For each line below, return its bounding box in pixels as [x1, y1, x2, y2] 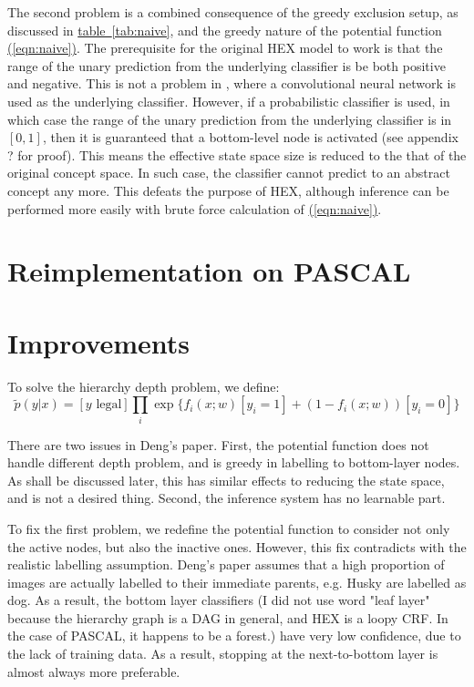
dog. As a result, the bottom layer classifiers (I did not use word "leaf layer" [7, 590, 430, 610]
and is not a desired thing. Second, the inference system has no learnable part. [7, 488, 446, 508]
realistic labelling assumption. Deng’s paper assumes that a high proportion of [7, 555, 445, 574]
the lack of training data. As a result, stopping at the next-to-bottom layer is [7, 644, 438, 663]
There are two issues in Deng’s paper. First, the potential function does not [7, 435, 429, 454]
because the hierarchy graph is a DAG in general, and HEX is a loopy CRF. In [7, 608, 448, 627]
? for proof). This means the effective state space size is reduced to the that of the [7, 145, 467, 164]
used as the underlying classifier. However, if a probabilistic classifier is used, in [7, 91, 450, 110]
